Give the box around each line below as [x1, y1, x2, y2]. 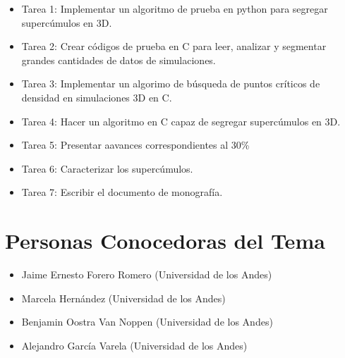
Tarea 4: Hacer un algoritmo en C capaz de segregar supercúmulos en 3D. [21, 113, 341, 128]
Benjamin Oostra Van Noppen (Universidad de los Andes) [21, 314, 273, 329]
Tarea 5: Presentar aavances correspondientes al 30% [21, 137, 250, 152]
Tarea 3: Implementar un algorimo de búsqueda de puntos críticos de [21, 76, 320, 91]
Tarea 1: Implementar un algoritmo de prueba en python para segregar [21, 1, 328, 16]
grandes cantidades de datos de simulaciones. [21, 52, 216, 67]
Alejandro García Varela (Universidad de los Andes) [21, 338, 248, 352]
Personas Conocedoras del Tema [5, 226, 325, 255]
